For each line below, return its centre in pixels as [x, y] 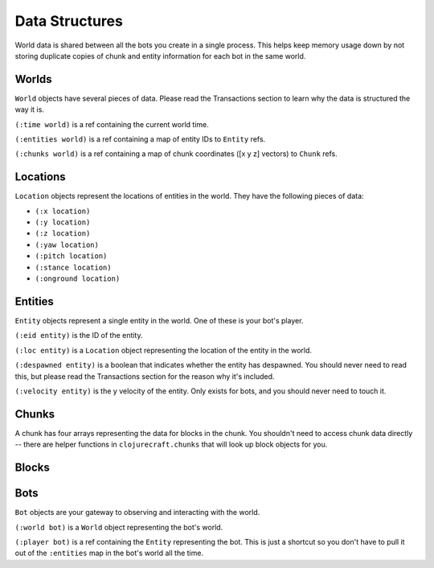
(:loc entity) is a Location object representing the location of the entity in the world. [164, 350]
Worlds [33, 79]
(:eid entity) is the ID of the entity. [79, 335]
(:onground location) [78, 279]
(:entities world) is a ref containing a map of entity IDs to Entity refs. [140, 139]
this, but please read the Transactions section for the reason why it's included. [145, 376]
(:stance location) [73, 267]
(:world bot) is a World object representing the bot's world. [119, 527]
